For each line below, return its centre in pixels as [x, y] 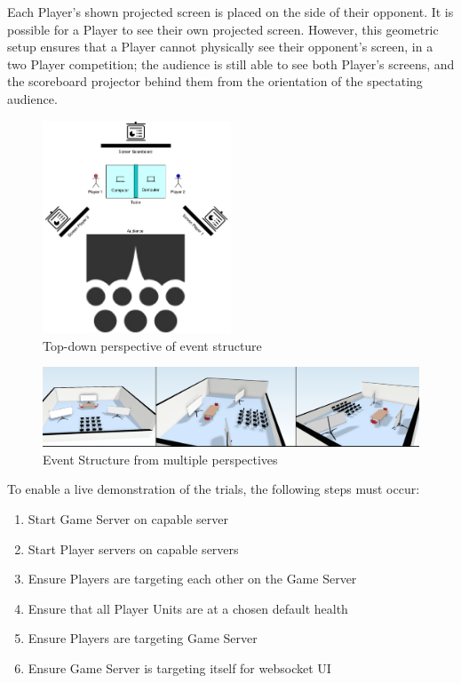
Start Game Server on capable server [128, 518]
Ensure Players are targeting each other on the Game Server [192, 579]
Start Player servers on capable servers [133, 548]
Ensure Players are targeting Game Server [143, 638]
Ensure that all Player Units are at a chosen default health [188, 608]
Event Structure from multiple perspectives [160, 459]
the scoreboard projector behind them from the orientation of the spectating [215, 81]
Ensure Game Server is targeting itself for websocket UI [179, 667]
